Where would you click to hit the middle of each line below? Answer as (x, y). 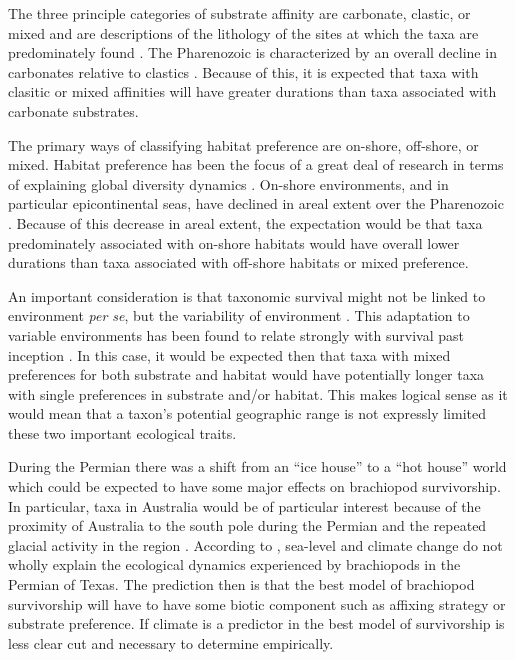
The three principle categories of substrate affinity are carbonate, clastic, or (239, 13)
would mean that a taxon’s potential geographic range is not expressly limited (247, 413)
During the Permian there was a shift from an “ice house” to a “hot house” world (257, 466)
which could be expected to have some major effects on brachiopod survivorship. (254, 486)
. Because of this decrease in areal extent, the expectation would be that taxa (245, 222)
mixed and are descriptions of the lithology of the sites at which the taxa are (243, 32)
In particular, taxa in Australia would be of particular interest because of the (244, 505)
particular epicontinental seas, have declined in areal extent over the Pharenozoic (256, 203)
